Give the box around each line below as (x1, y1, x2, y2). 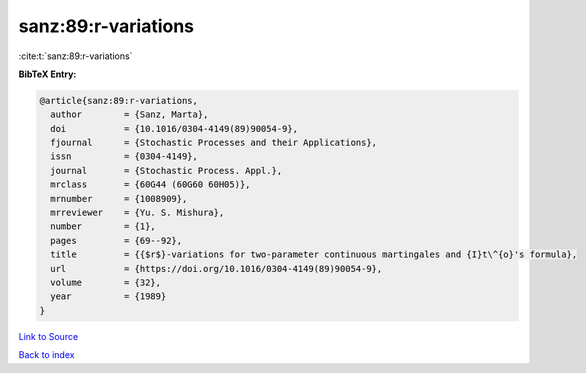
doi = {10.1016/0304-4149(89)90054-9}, (50, 123, 299, 134)
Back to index (18, 349, 75, 361)
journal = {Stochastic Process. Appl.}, (50, 165, 283, 176)
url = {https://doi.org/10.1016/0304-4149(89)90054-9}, (50, 263, 383, 274)
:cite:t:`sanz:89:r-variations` (18, 50, 133, 62)
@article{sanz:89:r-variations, (39, 95, 199, 106)
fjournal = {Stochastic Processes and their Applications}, (50, 137, 378, 149)
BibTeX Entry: (18, 68, 77, 80)
